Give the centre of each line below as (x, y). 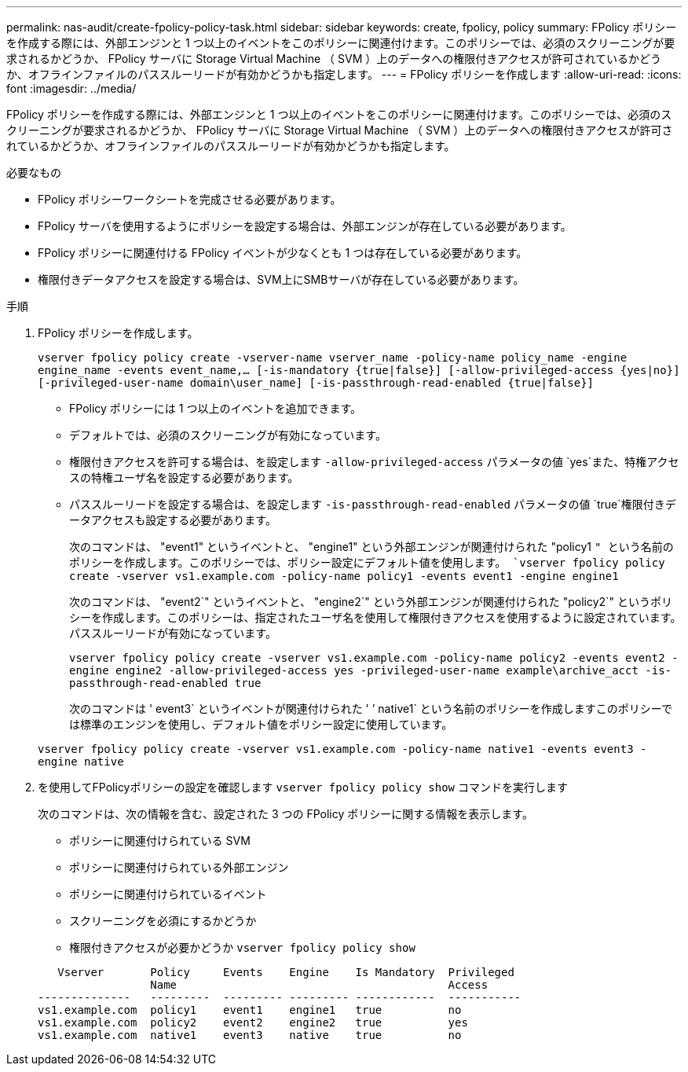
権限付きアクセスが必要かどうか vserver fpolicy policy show (242, 947)
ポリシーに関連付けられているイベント (168, 894)
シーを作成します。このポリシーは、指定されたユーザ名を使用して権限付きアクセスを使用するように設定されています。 (375, 617)
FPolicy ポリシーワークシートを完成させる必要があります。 (190, 199)
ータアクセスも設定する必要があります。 (173, 520)
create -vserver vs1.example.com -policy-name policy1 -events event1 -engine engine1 (344, 576)
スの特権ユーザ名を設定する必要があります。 (184, 477)
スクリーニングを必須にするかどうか (163, 921)
